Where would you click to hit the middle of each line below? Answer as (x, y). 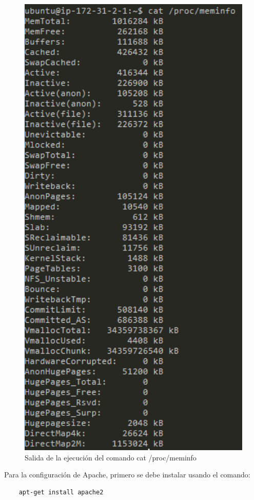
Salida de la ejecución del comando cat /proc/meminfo (111, 457)
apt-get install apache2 (61, 492)
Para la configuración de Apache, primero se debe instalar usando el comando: (127, 475)
